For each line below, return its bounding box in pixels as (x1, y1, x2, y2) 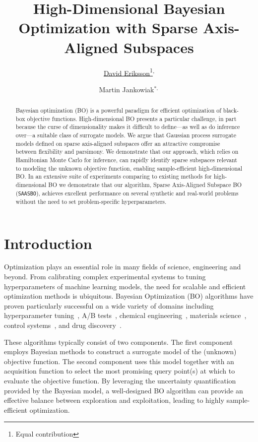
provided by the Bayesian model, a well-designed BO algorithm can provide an (4, 385, 243, 395)
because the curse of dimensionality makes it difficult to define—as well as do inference (15, 123, 240, 131)
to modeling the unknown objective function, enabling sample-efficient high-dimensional (15, 164, 243, 172)
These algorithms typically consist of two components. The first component (4, 336, 233, 347)
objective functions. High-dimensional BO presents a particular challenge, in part (27, 114, 237, 123)
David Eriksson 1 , (103, 66, 155, 78)
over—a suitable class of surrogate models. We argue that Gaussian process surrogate (15, 131, 236, 139)
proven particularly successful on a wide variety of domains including (4, 300, 214, 311)
